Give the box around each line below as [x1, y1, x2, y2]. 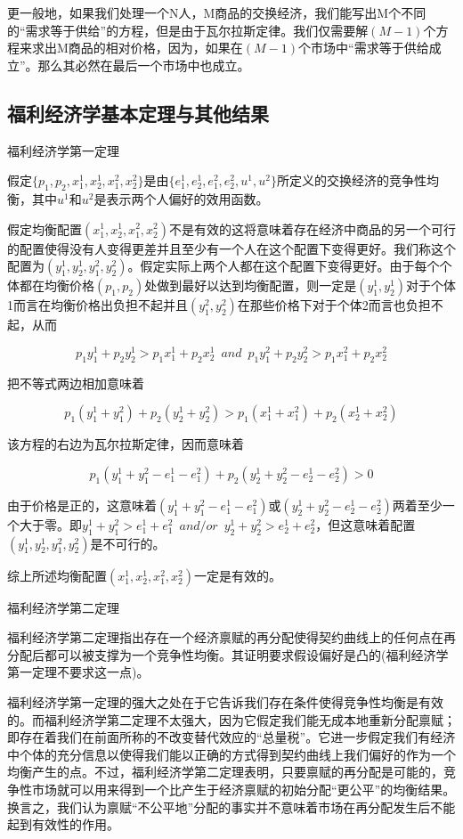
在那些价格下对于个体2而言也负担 [237, 296, 431, 314]
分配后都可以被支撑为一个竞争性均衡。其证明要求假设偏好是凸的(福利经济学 [7, 645, 449, 664]
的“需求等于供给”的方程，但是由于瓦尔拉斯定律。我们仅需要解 [7, 20, 369, 39]
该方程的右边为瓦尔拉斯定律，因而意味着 [7, 435, 244, 453]
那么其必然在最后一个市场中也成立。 [37, 55, 250, 74]
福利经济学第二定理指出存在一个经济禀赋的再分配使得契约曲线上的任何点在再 [7, 628, 456, 647]
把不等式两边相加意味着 [7, 373, 144, 392]
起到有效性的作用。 [7, 815, 119, 834]
